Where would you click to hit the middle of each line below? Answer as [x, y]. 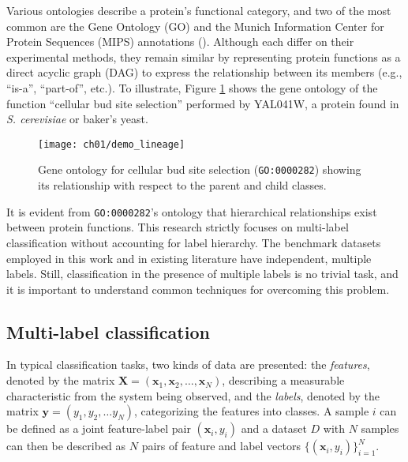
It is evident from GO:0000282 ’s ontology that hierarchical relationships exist [192, 211]
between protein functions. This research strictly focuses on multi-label [178, 227]
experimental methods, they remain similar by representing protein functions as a [204, 56]
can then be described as [66, 446]
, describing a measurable [283, 380]
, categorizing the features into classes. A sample [252, 411]
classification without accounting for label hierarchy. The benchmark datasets [194, 242]
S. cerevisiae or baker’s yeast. [77, 119]
